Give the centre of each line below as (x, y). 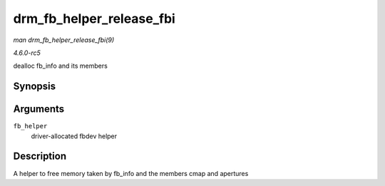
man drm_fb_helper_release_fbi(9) (64, 40)
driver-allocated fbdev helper (74, 136)
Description (40, 156)
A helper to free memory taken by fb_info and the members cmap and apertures (131, 173)
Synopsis (35, 87)
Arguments (39, 109)
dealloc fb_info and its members (61, 66)
